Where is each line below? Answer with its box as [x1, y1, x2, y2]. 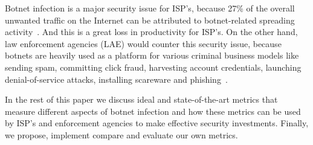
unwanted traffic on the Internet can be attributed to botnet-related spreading [5, 13, 295, 26]
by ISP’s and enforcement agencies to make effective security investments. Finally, [5, 117, 309, 129]
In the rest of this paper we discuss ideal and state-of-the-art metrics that [5, 93, 278, 106]
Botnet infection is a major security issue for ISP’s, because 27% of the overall [5, 2, 295, 14]
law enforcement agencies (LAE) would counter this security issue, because [5, 37, 282, 50]
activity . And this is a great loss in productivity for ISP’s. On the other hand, [5, 25, 298, 38]
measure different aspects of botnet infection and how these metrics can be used [5, 105, 301, 117]
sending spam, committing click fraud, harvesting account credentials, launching [5, 60, 302, 73]
